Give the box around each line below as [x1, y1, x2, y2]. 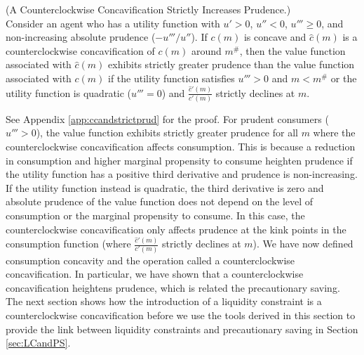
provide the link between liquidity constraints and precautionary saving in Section [6, 321, 358, 336]
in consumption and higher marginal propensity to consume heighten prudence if [6, 153, 353, 167]
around [191, 43, 222, 58]
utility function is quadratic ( [6, 85, 132, 100]
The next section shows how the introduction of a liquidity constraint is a [6, 294, 322, 309]
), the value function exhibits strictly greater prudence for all [36, 125, 298, 140]
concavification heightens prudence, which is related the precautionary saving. [6, 280, 340, 295]
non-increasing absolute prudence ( [6, 30, 156, 44]
